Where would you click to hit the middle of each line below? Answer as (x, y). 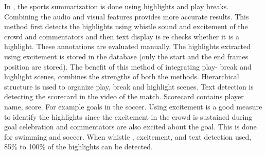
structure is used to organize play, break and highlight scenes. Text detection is (129, 86)
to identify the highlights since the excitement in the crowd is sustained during (128, 116)
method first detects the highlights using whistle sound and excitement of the (126, 26)
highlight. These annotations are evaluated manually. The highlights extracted (128, 46)
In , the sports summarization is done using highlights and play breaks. (117, 6)
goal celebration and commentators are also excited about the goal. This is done (130, 127)
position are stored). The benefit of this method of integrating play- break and (128, 66)
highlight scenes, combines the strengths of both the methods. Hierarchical (122, 76)
